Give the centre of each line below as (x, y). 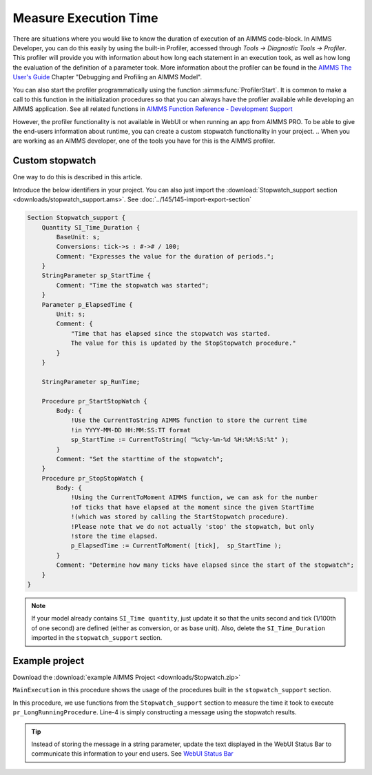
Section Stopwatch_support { (76, 218)
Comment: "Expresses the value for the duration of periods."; (165, 256)
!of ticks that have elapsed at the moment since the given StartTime (193, 507)
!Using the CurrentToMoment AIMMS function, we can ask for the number (194, 497)
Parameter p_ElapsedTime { (87, 304)
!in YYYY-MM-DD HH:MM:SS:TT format (131, 430)
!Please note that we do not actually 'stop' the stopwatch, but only (193, 526)
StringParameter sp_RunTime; (91, 382)
